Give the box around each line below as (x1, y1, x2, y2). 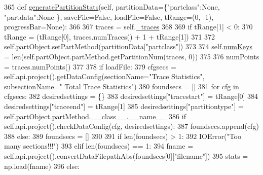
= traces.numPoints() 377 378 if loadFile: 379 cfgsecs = (4, 61, 176, 72)
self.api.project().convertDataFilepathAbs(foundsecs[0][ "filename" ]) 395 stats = (4, 150, 248, 161)
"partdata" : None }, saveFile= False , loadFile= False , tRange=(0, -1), (4, 11, 214, 22)
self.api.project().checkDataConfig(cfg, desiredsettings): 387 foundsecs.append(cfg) (4, 121, 259, 131)
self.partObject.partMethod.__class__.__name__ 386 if (4, 111, 186, 121)
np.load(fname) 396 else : (4, 160, 80, 171)
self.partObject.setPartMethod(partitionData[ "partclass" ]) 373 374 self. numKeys (4, 41, 252, 52)
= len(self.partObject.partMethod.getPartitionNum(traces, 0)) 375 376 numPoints (4, 51, 259, 61)
